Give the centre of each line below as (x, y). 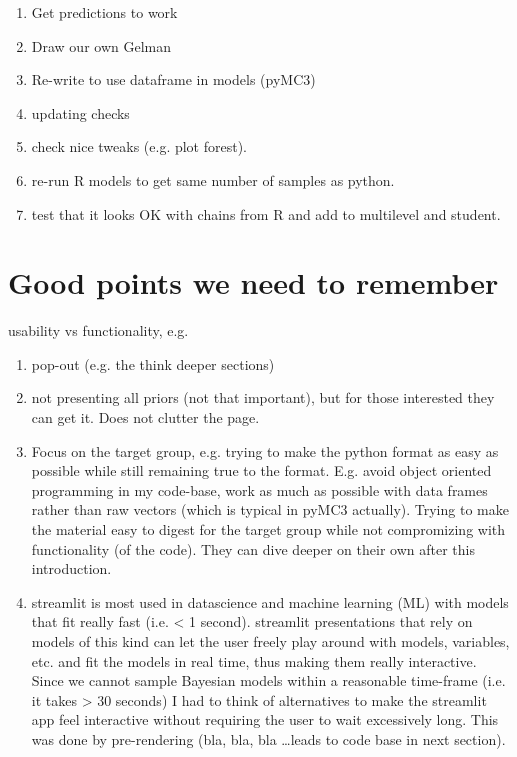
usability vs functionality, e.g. (98, 330)
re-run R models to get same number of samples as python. (213, 179)
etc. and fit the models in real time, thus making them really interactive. (254, 660)
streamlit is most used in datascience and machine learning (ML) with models (270, 601)
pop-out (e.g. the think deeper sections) (153, 363)
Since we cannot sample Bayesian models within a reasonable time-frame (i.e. (268, 680)
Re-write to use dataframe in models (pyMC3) (173, 79)
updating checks (80, 112)
